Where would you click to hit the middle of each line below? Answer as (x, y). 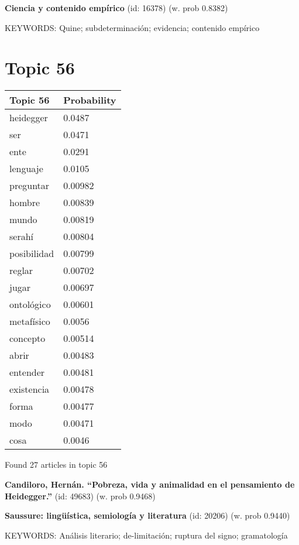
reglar (21, 270)
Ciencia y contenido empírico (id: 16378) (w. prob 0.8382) (116, 8)
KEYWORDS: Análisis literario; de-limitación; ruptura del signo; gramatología (146, 535)
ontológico (30, 304)
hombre (25, 203)
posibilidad (32, 253)
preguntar (30, 186)
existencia (30, 389)
